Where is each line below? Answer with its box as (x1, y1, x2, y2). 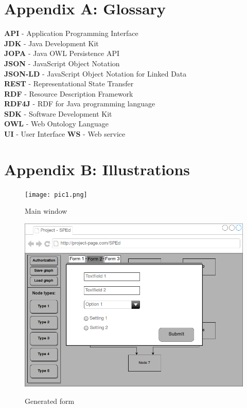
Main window (25, 206, 67, 216)
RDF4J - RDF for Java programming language (4, 98, 155, 109)
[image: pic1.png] (25, 191, 87, 198)
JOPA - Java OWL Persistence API (4, 48, 120, 59)
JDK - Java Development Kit (4, 38, 99, 48)
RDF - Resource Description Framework (4, 88, 133, 99)
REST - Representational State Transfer (4, 78, 134, 89)
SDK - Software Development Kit (4, 108, 112, 119)
